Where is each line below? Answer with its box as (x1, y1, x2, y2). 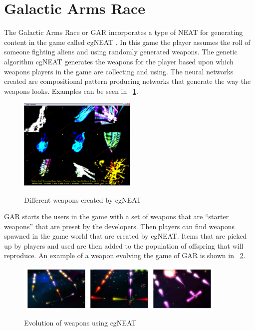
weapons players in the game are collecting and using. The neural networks (4, 66, 234, 76)
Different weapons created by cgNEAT (24, 194, 142, 205)
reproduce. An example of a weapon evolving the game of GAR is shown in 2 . (4, 250, 246, 261)
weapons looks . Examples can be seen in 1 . (4, 85, 138, 96)
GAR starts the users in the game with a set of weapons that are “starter (4, 211, 229, 222)
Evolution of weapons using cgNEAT (24, 318, 137, 328)
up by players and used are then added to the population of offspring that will (4, 240, 244, 251)
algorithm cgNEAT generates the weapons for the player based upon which (4, 56, 234, 66)
